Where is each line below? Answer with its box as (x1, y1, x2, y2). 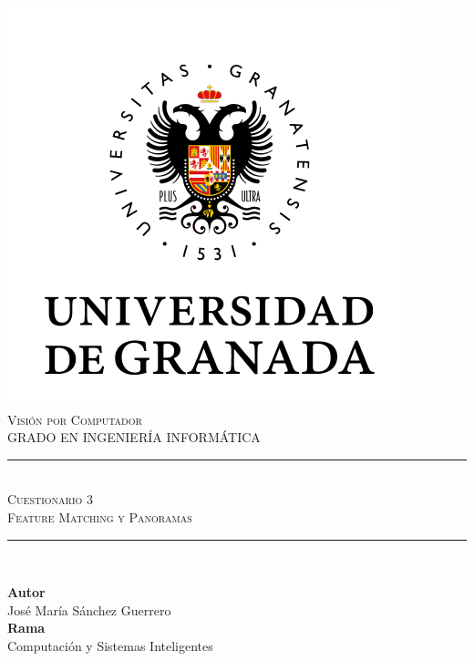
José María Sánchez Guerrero (7, 600, 171, 619)
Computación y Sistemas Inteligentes (7, 635, 213, 655)
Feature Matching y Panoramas (7, 507, 192, 526)
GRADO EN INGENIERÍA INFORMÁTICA (7, 428, 261, 447)
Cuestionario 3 (7, 490, 93, 509)
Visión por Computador (7, 409, 142, 429)
